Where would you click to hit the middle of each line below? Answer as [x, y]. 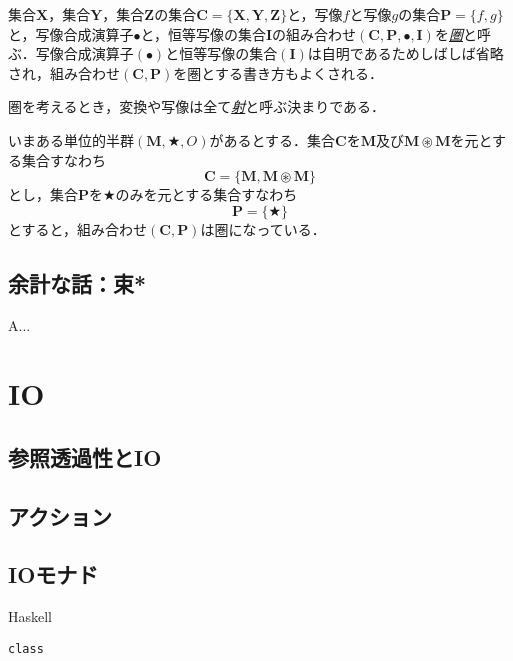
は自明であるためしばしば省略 [405, 53]
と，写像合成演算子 [71, 33]
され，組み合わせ [64, 72]
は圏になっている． [263, 228]
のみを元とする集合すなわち [206, 194]
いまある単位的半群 [71, 139]
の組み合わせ [314, 33]
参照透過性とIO [85, 456]
